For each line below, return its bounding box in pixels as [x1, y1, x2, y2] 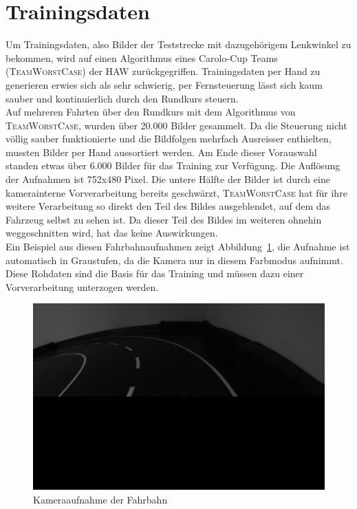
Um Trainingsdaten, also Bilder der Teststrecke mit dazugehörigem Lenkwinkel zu [6, 37, 351, 52]
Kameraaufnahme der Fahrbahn [33, 492, 168, 506]
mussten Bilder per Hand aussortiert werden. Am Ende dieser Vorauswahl [6, 144, 317, 159]
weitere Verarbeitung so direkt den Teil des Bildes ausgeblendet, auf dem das [6, 199, 331, 213]
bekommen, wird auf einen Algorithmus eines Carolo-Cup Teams [6, 50, 278, 65]
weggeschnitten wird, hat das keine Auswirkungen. [6, 226, 218, 240]
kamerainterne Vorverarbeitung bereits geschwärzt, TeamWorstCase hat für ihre [6, 185, 347, 199]
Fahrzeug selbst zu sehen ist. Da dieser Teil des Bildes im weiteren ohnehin [6, 212, 322, 226]
